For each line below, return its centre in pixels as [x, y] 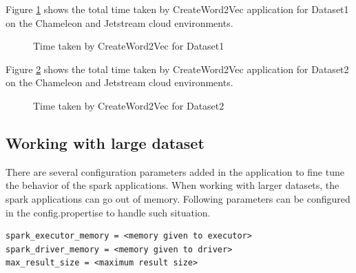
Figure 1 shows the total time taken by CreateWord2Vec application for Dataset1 [177, 9]
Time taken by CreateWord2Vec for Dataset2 [129, 105]
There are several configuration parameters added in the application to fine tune [175, 171]
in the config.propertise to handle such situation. [108, 212]
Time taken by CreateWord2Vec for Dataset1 [129, 46]
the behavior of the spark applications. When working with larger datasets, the [172, 185]
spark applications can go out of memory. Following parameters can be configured [178, 198]
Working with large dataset [105, 142]
